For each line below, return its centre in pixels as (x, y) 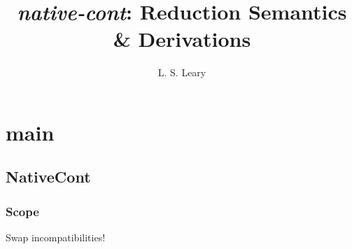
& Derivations (182, 39)
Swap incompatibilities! (56, 237)
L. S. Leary (182, 72)
